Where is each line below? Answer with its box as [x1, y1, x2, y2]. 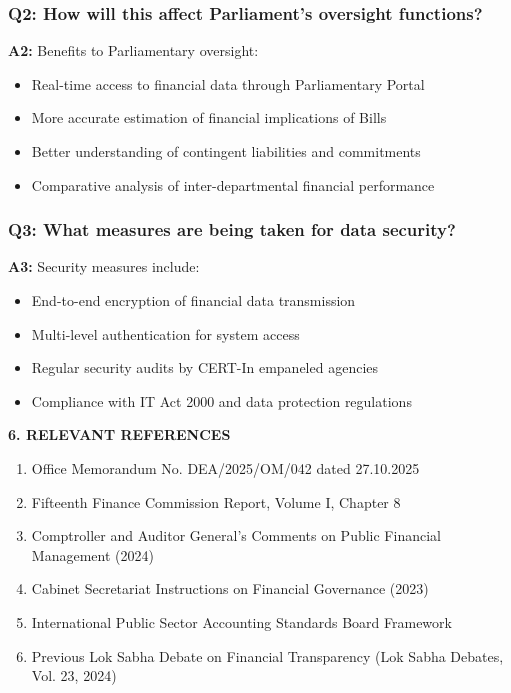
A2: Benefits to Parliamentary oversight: [8, 40, 259, 61]
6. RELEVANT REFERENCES [8, 424, 231, 445]
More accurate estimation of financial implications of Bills [31, 107, 387, 128]
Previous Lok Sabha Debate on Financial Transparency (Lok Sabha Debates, [31, 645, 504, 666]
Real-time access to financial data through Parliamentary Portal [31, 73, 425, 94]
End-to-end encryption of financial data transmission [31, 290, 356, 310]
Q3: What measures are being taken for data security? [8, 217, 456, 242]
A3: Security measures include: [8, 256, 200, 277]
